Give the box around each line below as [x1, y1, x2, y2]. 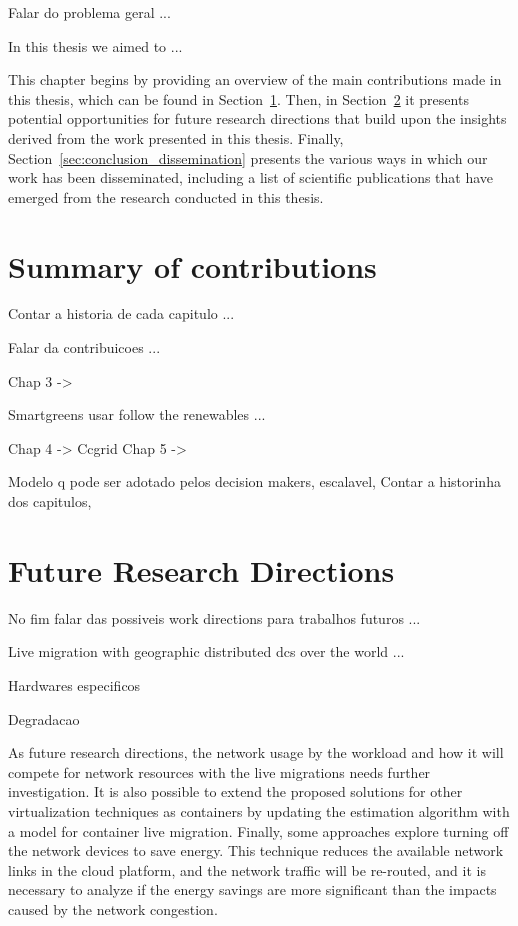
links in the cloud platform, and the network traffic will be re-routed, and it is [8, 859, 486, 880]
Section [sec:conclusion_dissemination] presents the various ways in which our [8, 147, 488, 168]
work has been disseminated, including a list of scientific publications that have [8, 167, 494, 188]
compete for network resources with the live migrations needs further [8, 761, 431, 782]
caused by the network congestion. [8, 898, 218, 919]
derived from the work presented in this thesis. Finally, [8, 127, 344, 148]
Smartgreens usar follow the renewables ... [8, 404, 266, 425]
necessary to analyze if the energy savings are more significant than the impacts [8, 879, 497, 900]
